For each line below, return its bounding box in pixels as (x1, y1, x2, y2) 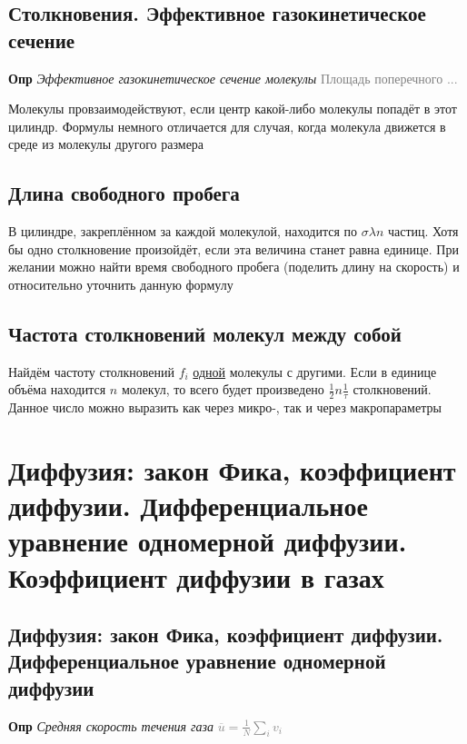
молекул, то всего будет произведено (121, 380, 324, 399)
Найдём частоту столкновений (8, 362, 174, 381)
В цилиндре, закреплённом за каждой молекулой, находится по (8, 222, 358, 241)
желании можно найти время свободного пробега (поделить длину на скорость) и (8, 257, 460, 276)
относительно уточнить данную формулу (8, 274, 233, 293)
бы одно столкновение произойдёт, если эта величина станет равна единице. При (8, 239, 459, 258)
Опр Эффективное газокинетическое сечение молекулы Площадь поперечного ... (8, 68, 458, 87)
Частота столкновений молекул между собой (8, 319, 402, 347)
